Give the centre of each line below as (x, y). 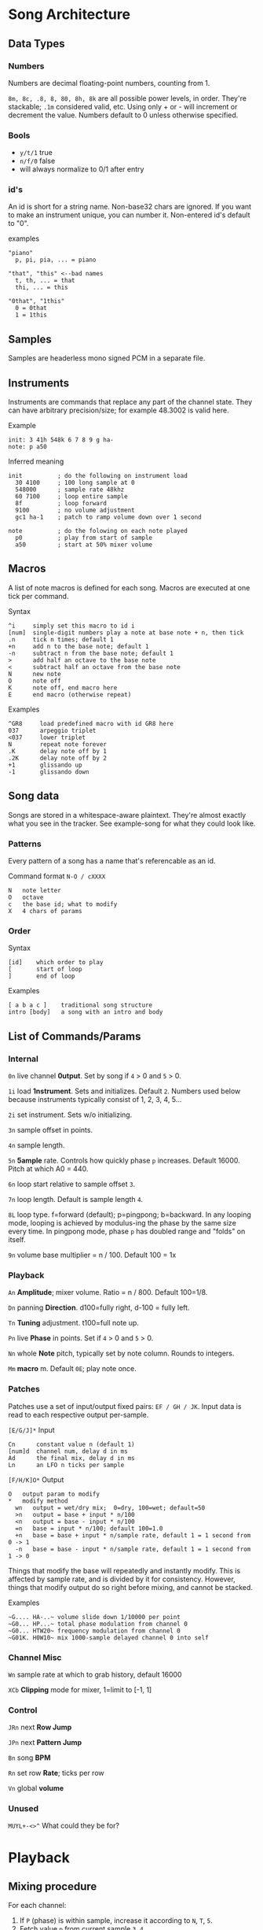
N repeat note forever (58, 744)
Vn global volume (36, 1788)
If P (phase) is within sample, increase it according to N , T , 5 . (116, 1921)
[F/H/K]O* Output (36, 1479)
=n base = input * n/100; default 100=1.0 (89, 1529)
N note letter (35, 891)
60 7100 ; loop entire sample (71, 497)
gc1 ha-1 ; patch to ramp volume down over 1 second (108, 517)
